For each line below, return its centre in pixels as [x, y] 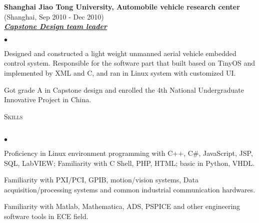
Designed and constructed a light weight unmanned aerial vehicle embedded [120, 53]
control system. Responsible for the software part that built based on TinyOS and [130, 63]
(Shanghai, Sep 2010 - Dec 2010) [54, 16]
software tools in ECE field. [46, 216]
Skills [13, 116]
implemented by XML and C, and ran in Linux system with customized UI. [120, 72]
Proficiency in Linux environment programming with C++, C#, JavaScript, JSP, [128, 153]
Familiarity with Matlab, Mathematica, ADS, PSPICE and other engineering [122, 206]
